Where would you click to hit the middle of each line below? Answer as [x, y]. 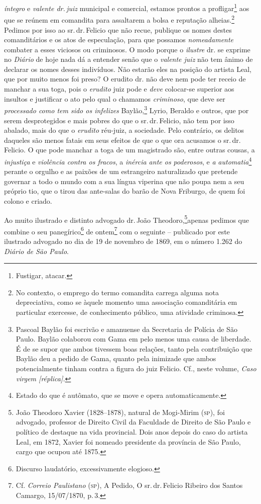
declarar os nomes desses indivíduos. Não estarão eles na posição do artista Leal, [128, 69]
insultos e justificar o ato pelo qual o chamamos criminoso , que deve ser [115, 98]
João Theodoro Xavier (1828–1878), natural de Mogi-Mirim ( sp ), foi [120, 412]
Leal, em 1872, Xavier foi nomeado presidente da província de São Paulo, [128, 441]
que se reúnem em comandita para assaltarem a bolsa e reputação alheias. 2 [119, 19]
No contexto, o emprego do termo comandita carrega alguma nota [117, 292]
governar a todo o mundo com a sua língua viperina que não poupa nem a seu [124, 181]
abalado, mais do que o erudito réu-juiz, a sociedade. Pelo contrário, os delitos [124, 130]
